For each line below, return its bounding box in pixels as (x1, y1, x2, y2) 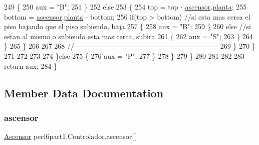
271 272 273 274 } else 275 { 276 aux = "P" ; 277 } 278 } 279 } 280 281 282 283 (4, 50, 245, 61)
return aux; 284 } (4, 60, 58, 71)
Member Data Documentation (4, 85, 164, 100)
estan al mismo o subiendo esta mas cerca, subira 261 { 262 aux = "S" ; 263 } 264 (4, 31, 253, 41)
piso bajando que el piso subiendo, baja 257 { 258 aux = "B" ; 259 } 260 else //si (4, 21, 251, 32)
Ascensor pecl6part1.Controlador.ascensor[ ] (4, 131, 137, 141)
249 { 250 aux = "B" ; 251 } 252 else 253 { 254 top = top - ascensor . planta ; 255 (4, 2, 247, 12)
